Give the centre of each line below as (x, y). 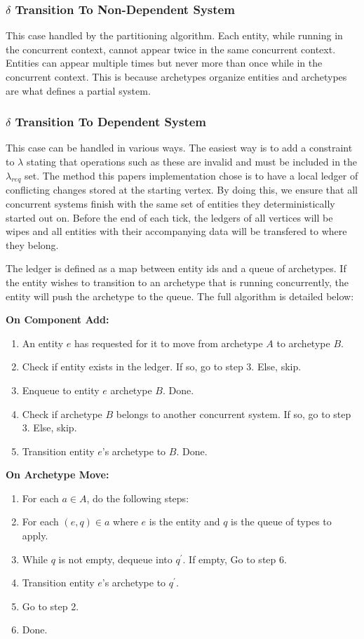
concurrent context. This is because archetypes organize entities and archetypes (176, 76)
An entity (43, 343)
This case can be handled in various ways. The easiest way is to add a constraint (179, 148)
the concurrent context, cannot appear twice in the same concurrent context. (171, 49)
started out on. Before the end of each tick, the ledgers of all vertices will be (169, 217)
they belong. (32, 244)
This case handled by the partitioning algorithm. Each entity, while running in (174, 35)
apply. (35, 536)
